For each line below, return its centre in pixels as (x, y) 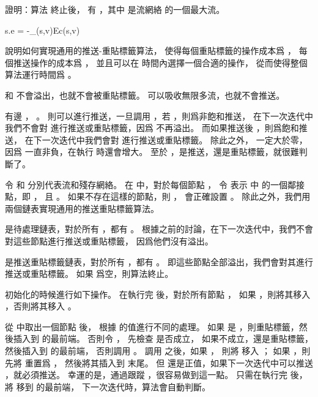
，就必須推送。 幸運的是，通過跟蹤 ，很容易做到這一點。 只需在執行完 (146, 375)
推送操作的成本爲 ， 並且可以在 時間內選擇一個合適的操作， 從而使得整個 (160, 62)
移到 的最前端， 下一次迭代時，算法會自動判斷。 (113, 386)
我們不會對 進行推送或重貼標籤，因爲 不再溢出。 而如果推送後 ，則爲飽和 (152, 128)
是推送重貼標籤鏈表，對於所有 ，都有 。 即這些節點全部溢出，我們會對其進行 (159, 261)
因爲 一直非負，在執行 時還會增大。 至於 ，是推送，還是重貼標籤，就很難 (152, 152)
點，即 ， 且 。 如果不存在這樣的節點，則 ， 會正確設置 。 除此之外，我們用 (158, 196)
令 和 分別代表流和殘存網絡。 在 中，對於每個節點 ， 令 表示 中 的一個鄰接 (155, 184)
